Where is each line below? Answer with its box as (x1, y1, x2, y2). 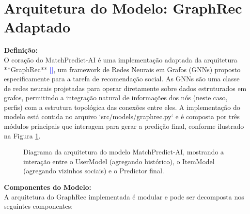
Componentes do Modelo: (4, 182, 92, 192)
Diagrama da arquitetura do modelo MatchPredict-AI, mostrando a (23, 147, 224, 157)
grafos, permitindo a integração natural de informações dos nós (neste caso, (4, 92, 228, 103)
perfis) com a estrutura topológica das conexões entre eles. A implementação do (4, 102, 240, 112)
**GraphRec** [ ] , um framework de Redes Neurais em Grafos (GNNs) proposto (4, 64, 241, 74)
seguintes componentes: (4, 201, 73, 211)
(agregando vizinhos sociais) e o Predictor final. (23, 166, 164, 176)
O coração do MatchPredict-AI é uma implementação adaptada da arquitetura (4, 54, 237, 64)
